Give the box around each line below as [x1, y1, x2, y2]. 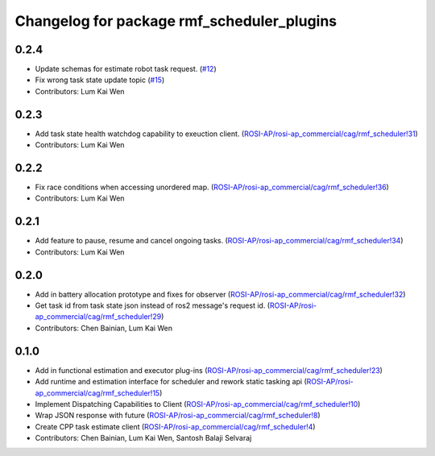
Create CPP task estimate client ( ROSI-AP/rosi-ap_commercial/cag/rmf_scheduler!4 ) [35, 421, 316, 431]
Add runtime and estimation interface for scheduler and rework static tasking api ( [35, 377, 307, 387]
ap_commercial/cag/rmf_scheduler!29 [35, 312, 162, 321]
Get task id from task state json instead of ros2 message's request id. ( [35, 301, 270, 310]
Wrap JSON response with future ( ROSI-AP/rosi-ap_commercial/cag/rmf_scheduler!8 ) [35, 411, 321, 421]
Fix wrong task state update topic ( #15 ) [35, 75, 165, 85]
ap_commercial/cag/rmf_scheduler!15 [35, 388, 160, 398]
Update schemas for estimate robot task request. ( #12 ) [35, 64, 217, 74]
